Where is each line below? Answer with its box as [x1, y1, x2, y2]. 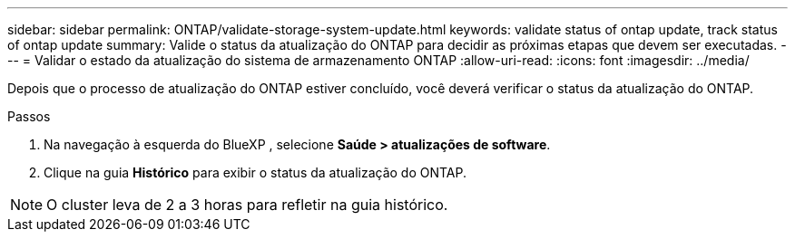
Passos [7, 109, 51, 124]
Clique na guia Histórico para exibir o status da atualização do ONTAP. [44, 165, 467, 180]
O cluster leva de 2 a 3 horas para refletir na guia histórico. [46, 196, 448, 214]
